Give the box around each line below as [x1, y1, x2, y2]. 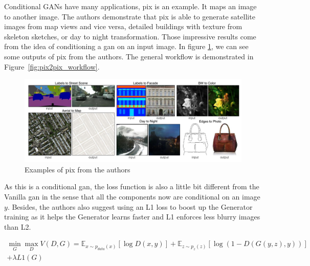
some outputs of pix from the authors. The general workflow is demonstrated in [4, 51, 254, 61]
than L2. [4, 221, 31, 232]
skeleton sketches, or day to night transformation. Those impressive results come [4, 31, 256, 41]
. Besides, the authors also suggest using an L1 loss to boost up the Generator [7, 201, 253, 212]
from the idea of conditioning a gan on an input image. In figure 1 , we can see [4, 41, 249, 52]
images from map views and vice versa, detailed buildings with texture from [4, 21, 242, 32]
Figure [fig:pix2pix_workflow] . [4, 61, 100, 72]
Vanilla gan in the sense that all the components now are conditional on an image [4, 191, 260, 202]
